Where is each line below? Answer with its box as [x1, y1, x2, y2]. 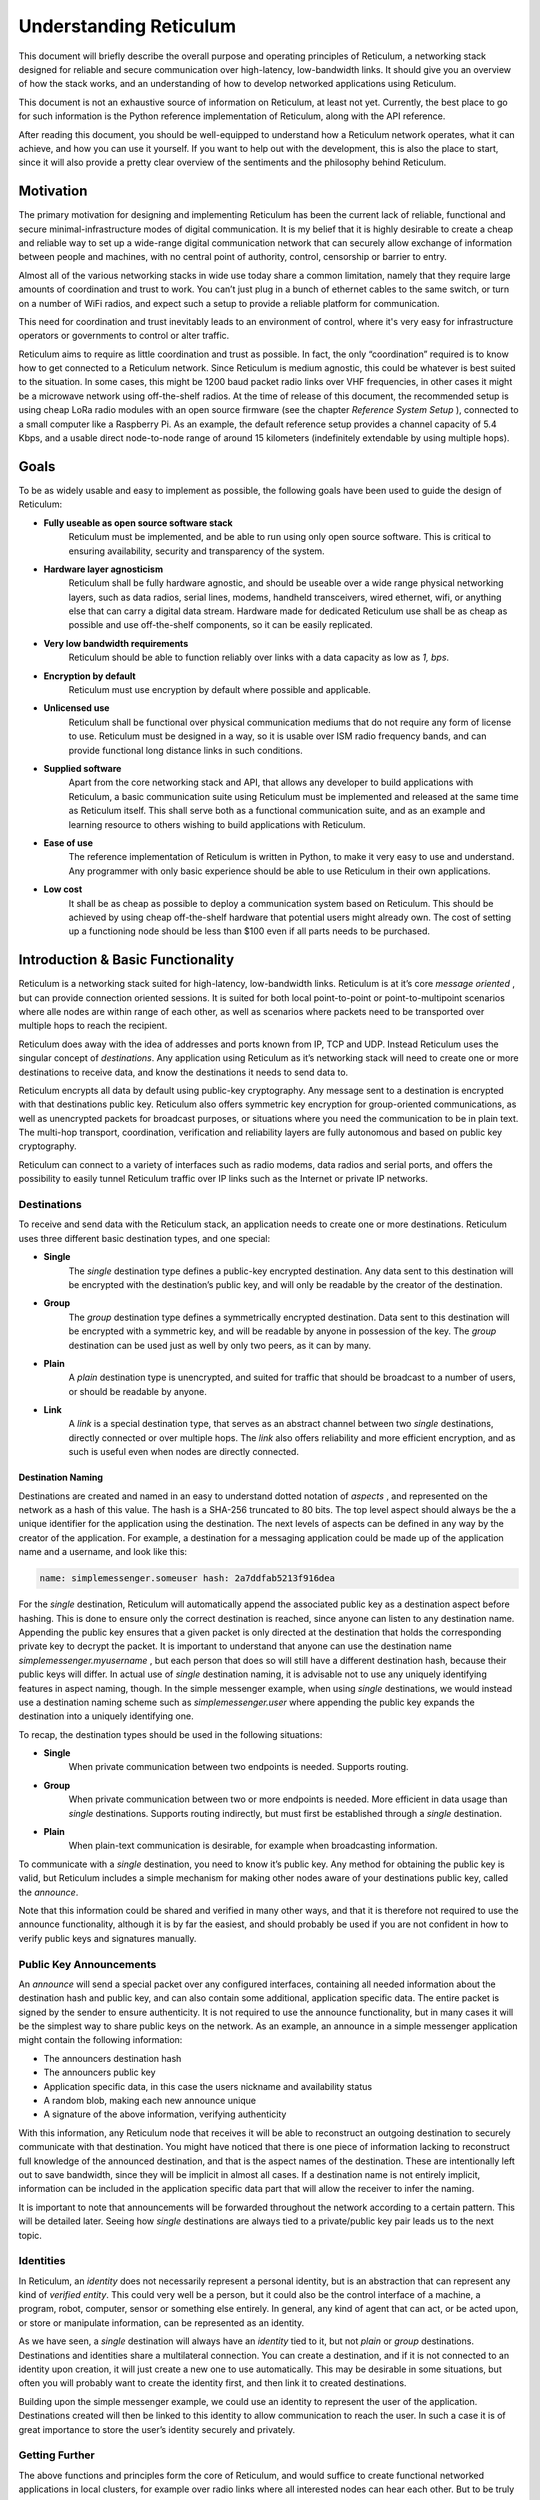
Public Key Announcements [18, 1957, 157, 1971]
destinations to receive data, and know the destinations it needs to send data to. [18, 1066, 349, 1078]
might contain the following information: [18, 2034, 183, 2046]
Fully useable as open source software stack [43, 516, 234, 529]
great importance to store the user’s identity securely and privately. [18, 2423, 295, 2435]
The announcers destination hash [43, 2052, 182, 2064]
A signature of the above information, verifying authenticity [43, 2108, 287, 2120]
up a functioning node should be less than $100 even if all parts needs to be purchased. [68, 925, 430, 937]
